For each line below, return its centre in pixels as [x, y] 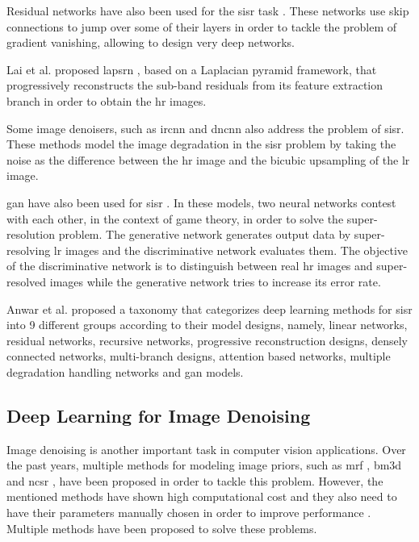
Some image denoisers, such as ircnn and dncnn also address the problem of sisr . [205, 128]
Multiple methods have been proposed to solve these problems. [162, 528]
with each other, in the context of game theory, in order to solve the [175, 218]
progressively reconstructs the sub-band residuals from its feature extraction [195, 85]
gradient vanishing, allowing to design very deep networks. [151, 42]
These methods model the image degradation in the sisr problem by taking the [201, 144]
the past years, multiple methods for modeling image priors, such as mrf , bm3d [204, 465]
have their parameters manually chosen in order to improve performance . [189, 513]
